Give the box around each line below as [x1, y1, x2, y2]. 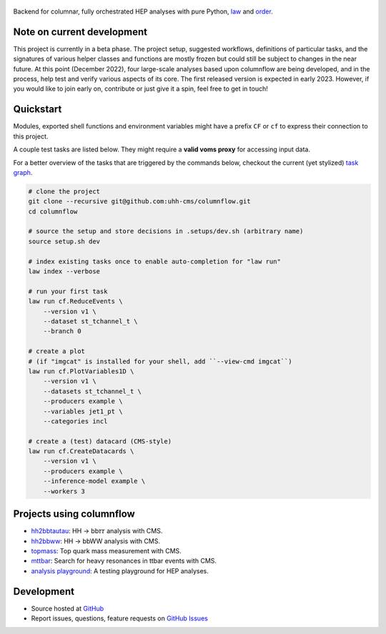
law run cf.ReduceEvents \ [28, 297, 123, 306]
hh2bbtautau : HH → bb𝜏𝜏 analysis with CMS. [31, 527, 163, 535]
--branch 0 [43, 327, 81, 336]
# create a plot [28, 347, 86, 356]
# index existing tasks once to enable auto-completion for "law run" [28, 257, 282, 266]
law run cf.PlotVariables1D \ [28, 367, 134, 375]
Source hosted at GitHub [31, 604, 104, 613]
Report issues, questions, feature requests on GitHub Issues [31, 614, 209, 623]
